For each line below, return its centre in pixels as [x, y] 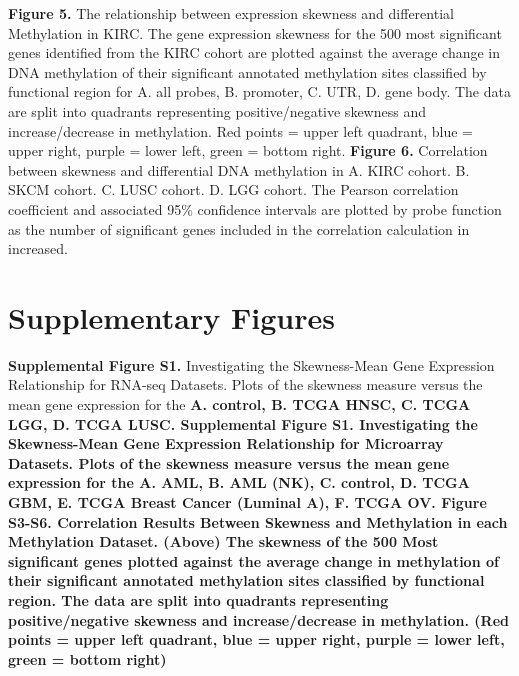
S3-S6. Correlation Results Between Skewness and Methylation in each [258, 521]
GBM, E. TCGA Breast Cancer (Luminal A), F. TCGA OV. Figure [247, 502]
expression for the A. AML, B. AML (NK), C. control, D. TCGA [239, 482]
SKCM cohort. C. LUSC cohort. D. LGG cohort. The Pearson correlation [233, 189]
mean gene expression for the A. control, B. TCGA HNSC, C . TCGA [239, 404]
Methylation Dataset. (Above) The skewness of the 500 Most [223, 541]
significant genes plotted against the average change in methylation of [253, 560]
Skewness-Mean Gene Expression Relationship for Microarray [226, 443]
